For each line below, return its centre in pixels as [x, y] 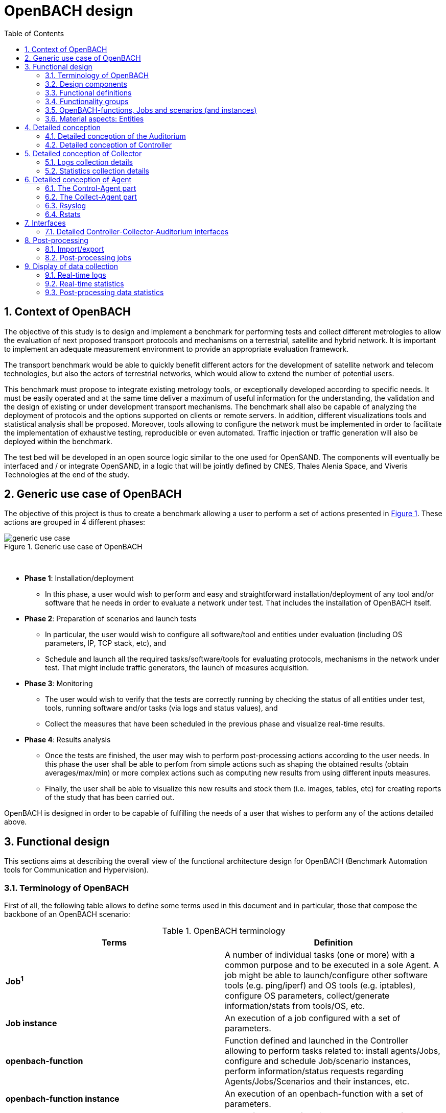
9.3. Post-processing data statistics [104, 292]
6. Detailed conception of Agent [78, 179]
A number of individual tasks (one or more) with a [320, 955]
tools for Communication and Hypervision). [77, 870]
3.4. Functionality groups [87, 101]
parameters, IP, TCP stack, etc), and [105, 643]
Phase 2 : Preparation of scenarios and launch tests [111, 619]
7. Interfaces [45, 223]
